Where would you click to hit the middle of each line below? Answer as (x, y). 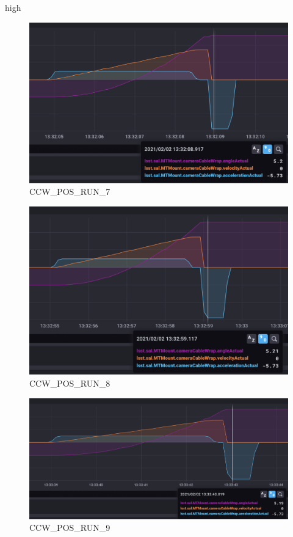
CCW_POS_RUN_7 (70, 192)
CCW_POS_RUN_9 (70, 528)
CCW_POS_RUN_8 (70, 383)
